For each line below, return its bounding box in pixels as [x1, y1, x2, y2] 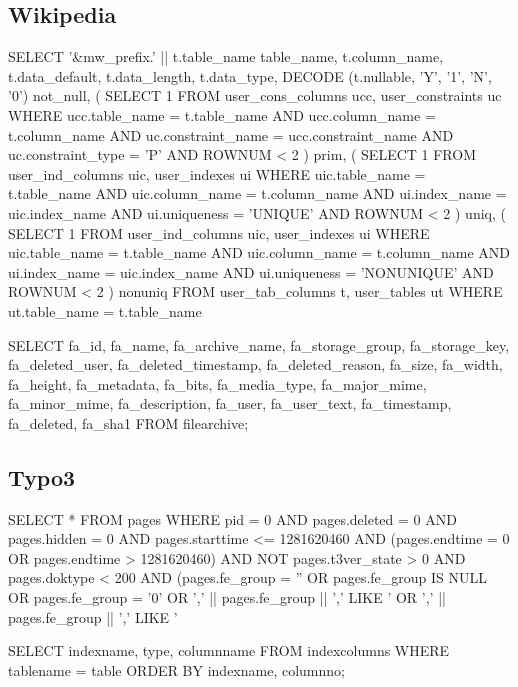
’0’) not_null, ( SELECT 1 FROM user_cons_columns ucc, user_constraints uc [8, 85, 502, 106]
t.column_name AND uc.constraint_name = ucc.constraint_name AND [8, 124, 454, 145]
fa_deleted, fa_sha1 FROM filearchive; [8, 412, 249, 433]
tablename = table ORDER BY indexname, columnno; [8, 659, 345, 680]
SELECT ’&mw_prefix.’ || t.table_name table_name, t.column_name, [8, 46, 444, 67]
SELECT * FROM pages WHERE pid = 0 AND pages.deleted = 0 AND [8, 508, 457, 529]
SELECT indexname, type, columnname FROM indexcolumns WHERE [8, 640, 450, 661]
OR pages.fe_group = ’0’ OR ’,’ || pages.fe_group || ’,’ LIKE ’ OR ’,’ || [8, 587, 446, 608]
